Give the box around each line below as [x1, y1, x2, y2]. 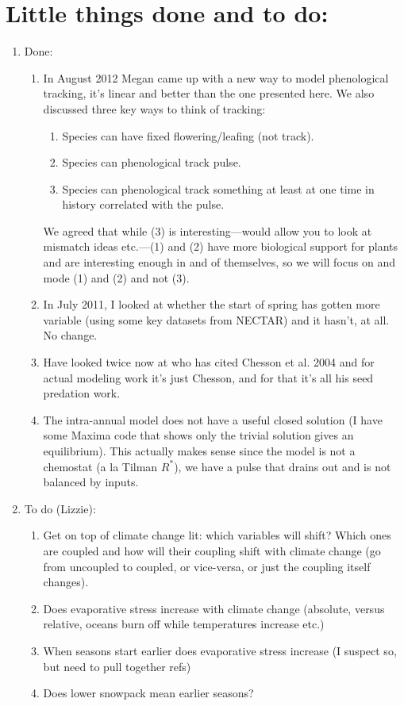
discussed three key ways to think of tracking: [43, 100, 266, 117]
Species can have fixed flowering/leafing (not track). [62, 127, 314, 144]
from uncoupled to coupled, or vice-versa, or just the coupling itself [43, 558, 371, 574]
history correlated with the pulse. [62, 196, 225, 213]
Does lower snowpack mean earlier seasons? [43, 685, 254, 701]
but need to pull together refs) [43, 658, 191, 674]
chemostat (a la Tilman [43, 458, 158, 474]
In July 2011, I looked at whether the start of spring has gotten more [43, 296, 380, 313]
